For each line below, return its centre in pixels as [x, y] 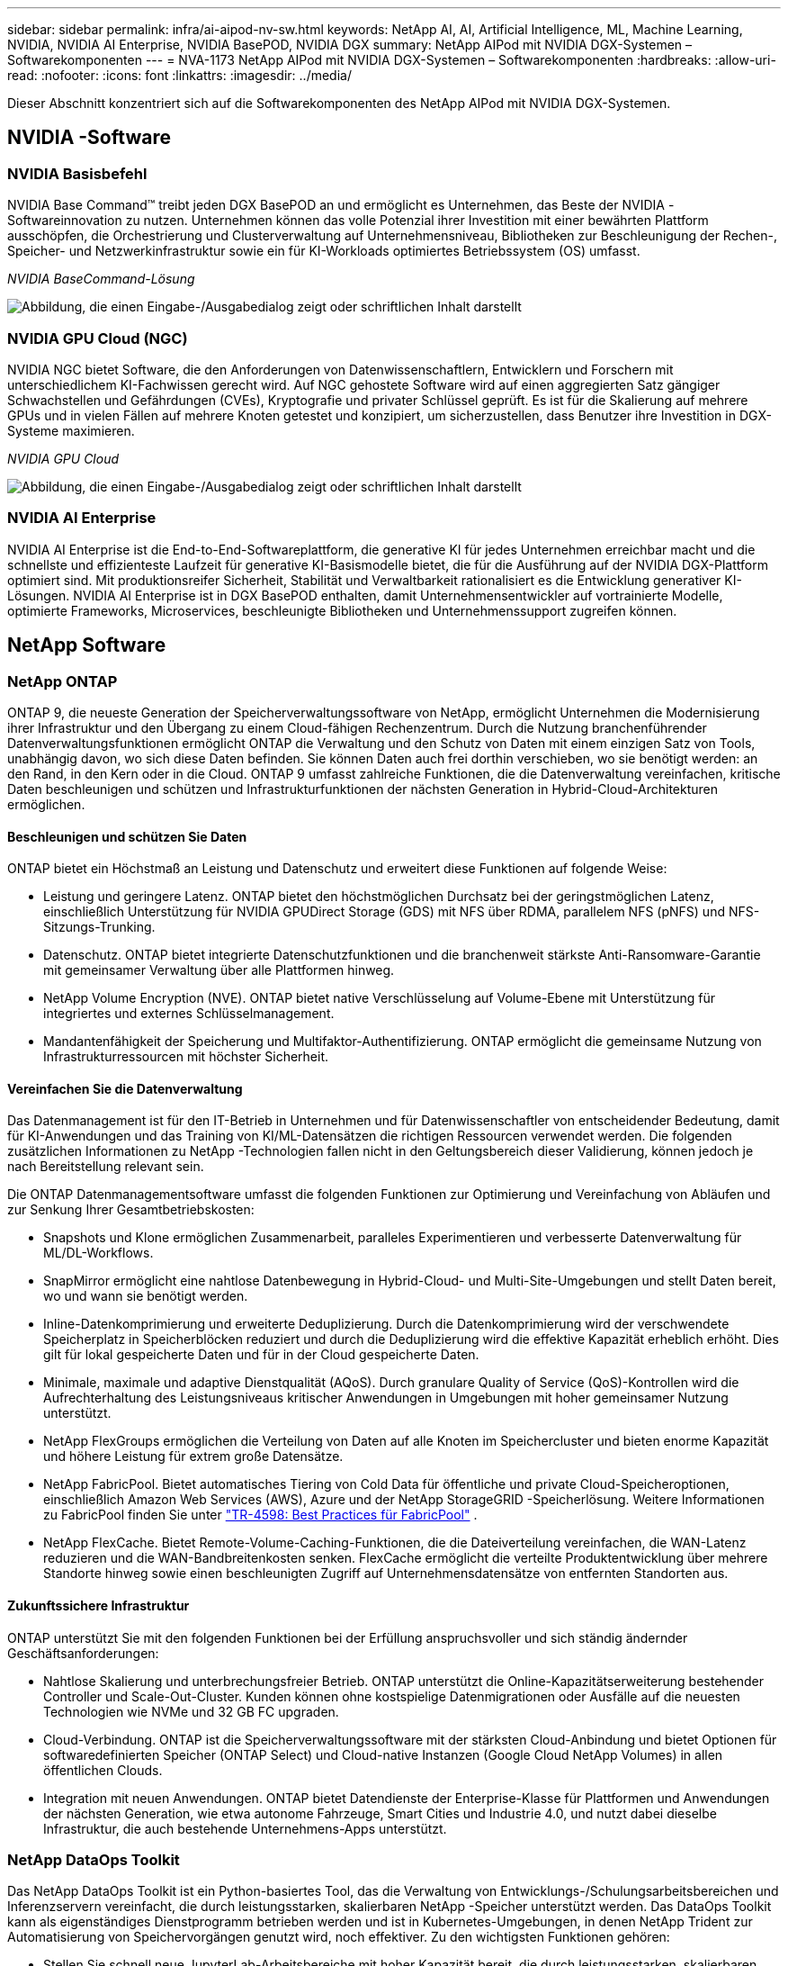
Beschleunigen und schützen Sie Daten [127, 836]
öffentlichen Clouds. [103, 1770]
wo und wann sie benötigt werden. [146, 1296]
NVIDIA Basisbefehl [77, 173]
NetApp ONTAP [63, 681]
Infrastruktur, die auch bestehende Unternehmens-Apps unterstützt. [245, 1828]
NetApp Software [87, 645]
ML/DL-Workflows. [98, 1253]
